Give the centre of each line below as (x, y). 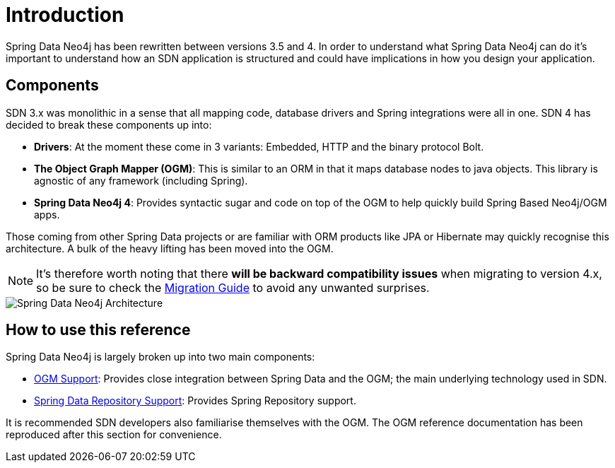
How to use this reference (98, 330)
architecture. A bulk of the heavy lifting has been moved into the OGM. (170, 248)
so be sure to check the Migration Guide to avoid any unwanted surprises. (233, 287)
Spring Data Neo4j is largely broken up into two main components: (160, 357)
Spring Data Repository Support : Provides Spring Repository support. (195, 401)
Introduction (65, 15)
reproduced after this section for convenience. (114, 435)
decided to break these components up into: (109, 124)
